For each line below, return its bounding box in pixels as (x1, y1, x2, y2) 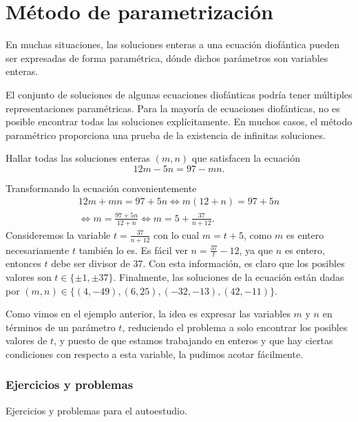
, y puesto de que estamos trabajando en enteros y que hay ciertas (54, 333, 333, 348)
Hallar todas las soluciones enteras (6, 151, 151, 165)
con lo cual (154, 227, 200, 242)
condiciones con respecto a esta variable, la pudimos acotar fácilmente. (6, 346, 304, 361)
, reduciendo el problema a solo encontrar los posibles (122, 319, 348, 334)
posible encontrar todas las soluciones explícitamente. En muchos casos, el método (6, 114, 352, 129)
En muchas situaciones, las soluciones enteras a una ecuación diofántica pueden (6, 37, 339, 52)
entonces (6, 256, 41, 271)
